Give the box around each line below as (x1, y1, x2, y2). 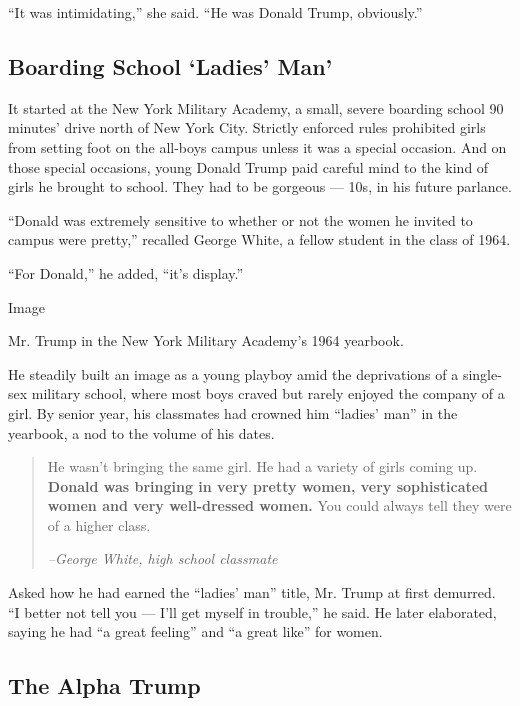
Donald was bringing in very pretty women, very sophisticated (47, 475, 489, 496)
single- (462, 363, 502, 384)
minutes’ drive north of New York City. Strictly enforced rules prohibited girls (8, 117, 486, 138)
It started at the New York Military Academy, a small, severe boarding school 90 (8, 97, 504, 118)
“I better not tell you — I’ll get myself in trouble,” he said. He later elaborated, (8, 601, 497, 622)
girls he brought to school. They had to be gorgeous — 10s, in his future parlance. (8, 176, 512, 197)
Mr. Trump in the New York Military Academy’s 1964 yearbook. (8, 330, 404, 351)
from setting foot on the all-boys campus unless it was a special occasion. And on (8, 136, 507, 157)
